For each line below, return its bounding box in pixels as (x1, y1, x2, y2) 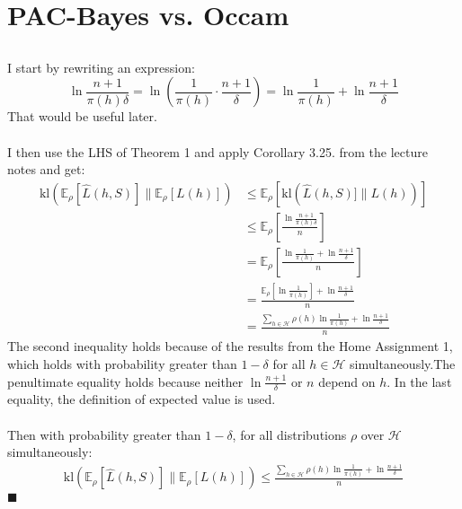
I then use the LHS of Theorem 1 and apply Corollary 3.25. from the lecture (7, 142, 428, 161)
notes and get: (7, 160, 85, 179)
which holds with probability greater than (7, 354, 237, 373)
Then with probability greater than (7, 425, 201, 443)
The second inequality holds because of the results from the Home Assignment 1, (7, 337, 453, 355)
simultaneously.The (350, 354, 456, 373)
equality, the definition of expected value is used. (7, 390, 276, 408)
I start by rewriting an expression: (7, 57, 195, 76)
